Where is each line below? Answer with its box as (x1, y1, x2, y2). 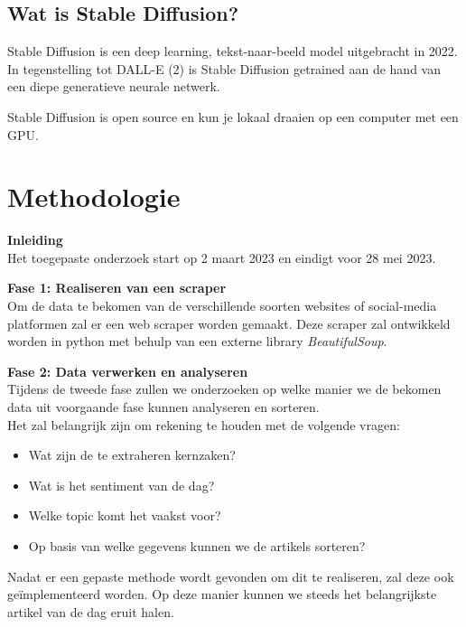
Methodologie (7, 178, 181, 215)
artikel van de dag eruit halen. (7, 602, 174, 621)
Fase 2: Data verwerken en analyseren (7, 361, 248, 380)
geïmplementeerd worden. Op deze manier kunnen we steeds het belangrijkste (7, 585, 437, 604)
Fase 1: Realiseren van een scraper (7, 278, 227, 297)
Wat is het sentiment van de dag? (28, 475, 215, 494)
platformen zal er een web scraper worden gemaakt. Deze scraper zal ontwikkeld (7, 313, 451, 332)
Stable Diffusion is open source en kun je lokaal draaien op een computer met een (7, 107, 459, 126)
